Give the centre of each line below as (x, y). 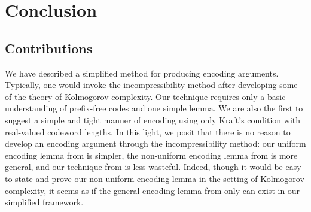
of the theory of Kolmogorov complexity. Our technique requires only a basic (145, 96)
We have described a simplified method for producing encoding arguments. (142, 73)
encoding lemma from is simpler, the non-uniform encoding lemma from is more (151, 155)
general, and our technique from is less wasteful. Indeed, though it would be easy (153, 167)
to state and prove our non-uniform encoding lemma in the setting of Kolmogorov (155, 178)
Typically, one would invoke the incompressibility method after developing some (151, 85)
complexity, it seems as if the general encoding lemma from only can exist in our (153, 190)
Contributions (49, 48)
